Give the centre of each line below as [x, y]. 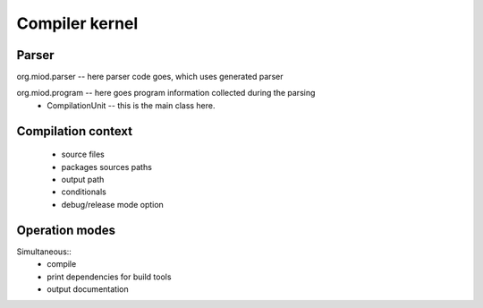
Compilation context [75, 131]
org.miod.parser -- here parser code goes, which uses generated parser [150, 77]
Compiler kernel [77, 23]
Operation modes [66, 230]
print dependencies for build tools [109, 277]
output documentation [88, 289]
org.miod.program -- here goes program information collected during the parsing [166, 93]
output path [83, 180]
